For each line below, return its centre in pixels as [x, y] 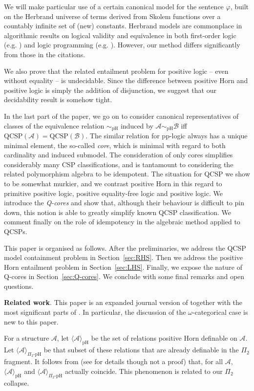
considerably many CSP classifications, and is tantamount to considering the [119, 164]
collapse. [17, 383]
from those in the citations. [45, 54]
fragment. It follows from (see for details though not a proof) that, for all [114, 361]
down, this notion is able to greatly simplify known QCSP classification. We [117, 212]
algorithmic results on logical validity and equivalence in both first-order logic [120, 35]
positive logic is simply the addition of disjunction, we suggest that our [110, 90]
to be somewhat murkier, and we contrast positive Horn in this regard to [113, 183]
